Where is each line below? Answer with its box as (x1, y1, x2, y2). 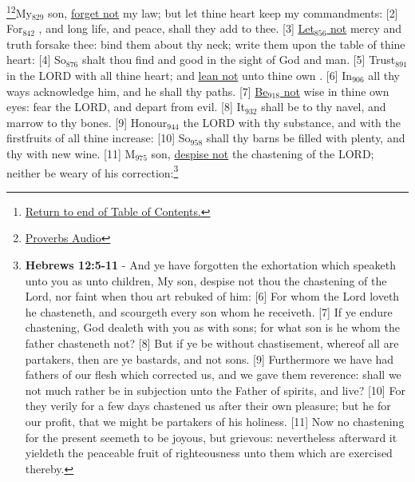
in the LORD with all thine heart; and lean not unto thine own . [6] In (6, 67, 353, 84)
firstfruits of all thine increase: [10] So (6, 129, 191, 146)
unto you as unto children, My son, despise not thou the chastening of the (25, 272, 387, 289)
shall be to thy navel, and (261, 98, 386, 115)
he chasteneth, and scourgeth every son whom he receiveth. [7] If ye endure (25, 303, 393, 320)
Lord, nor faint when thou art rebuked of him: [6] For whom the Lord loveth (25, 288, 400, 305)
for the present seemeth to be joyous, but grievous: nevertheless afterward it (25, 428, 397, 445)
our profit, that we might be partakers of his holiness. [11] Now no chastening (25, 412, 405, 429)
